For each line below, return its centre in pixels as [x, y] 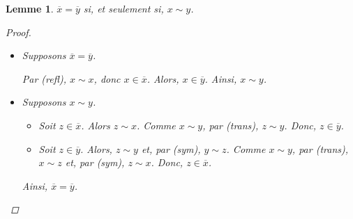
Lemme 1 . [30, 8]
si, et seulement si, [123, 8]
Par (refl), [44, 78]
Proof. [18, 32]
